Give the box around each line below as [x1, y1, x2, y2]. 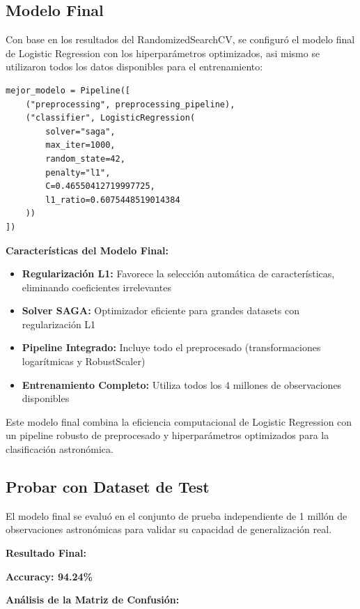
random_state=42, [45, 153, 125, 164]
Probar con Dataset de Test [6, 476, 210, 498]
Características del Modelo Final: [6, 242, 169, 257]
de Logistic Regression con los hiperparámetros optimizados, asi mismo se [6, 45, 320, 60]
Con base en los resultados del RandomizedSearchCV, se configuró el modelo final [6, 32, 355, 47]
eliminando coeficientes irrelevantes [22, 279, 171, 294]
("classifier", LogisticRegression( [25, 113, 196, 123]
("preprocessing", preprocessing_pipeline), [25, 99, 235, 109]
